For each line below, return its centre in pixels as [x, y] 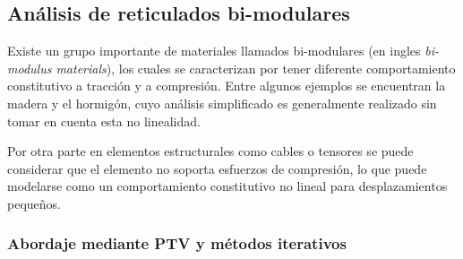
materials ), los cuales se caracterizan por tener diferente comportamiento [256, 68]
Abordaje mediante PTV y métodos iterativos [177, 243]
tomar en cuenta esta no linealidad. [104, 121]
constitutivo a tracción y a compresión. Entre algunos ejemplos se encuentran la [227, 86]
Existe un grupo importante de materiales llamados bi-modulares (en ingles [214, 51]
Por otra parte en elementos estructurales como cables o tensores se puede [210, 151]
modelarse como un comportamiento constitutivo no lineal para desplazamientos [227, 186]
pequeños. [34, 203]
